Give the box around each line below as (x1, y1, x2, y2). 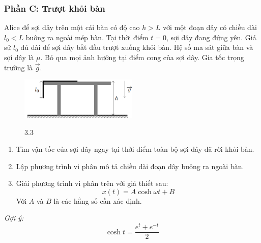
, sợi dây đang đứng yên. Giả (166, 32, 256, 42)
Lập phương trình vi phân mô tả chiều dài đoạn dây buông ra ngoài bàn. (16, 160, 244, 171)
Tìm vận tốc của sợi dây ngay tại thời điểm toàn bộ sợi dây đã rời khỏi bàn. (16, 144, 254, 154)
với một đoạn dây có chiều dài (163, 22, 257, 33)
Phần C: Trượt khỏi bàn (4, 2, 105, 14)
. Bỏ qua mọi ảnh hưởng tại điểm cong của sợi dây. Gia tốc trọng (40, 52, 244, 62)
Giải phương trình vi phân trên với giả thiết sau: (16, 178, 168, 188)
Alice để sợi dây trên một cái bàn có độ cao (4, 22, 140, 33)
